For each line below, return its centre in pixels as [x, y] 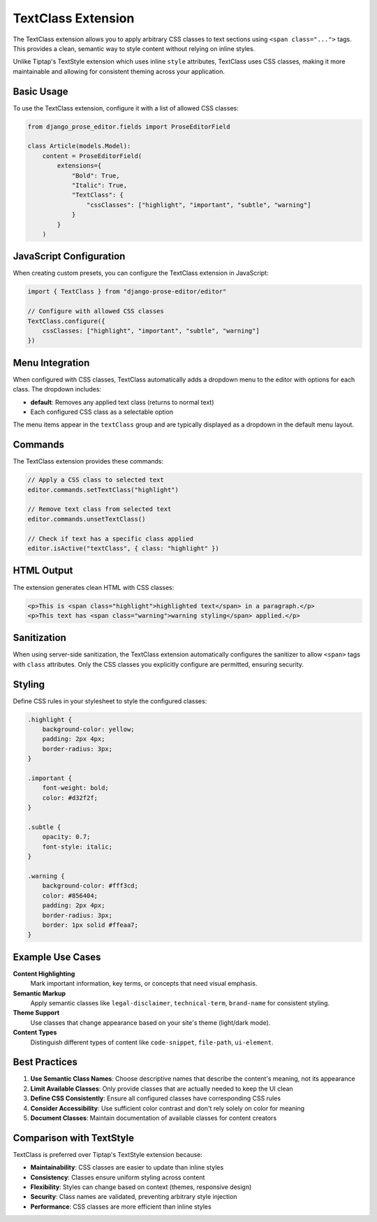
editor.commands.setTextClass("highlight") [103, 490]
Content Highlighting [44, 973]
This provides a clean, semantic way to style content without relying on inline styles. [134, 48]
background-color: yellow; [89, 729]
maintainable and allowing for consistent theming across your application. [119, 71]
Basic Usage [40, 91]
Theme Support [36, 1013]
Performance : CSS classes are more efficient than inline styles [121, 1207]
